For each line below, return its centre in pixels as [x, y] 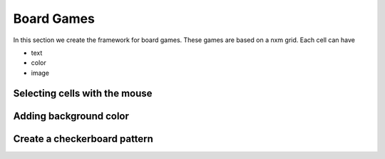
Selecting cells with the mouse [83, 93]
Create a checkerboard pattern [83, 139]
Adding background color [71, 116]
